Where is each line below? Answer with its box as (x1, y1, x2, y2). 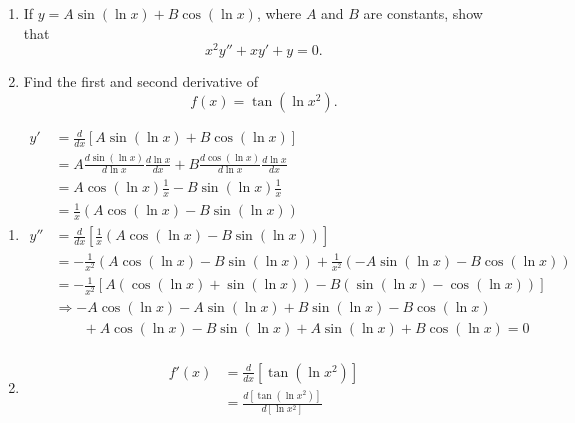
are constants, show (363, 3, 483, 23)
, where (256, 3, 302, 23)
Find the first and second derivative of (23, 71, 258, 92)
